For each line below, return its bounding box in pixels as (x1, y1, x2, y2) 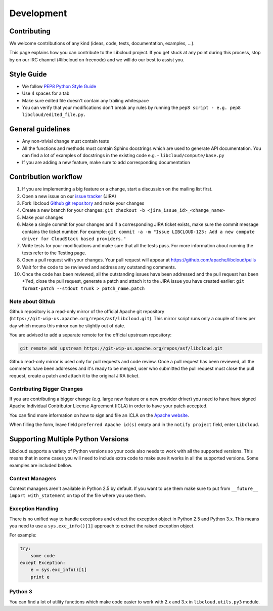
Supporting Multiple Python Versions (9, 435, 129, 443)
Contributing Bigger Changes (9, 385, 83, 392)
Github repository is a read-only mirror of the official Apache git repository (9, 308, 164, 314)
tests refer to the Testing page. (22, 250, 86, 256)
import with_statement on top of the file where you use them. (9, 492, 146, 499)
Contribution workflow (9, 173, 83, 181)
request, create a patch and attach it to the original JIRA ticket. (9, 372, 140, 378)
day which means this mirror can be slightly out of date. (9, 322, 126, 329)
